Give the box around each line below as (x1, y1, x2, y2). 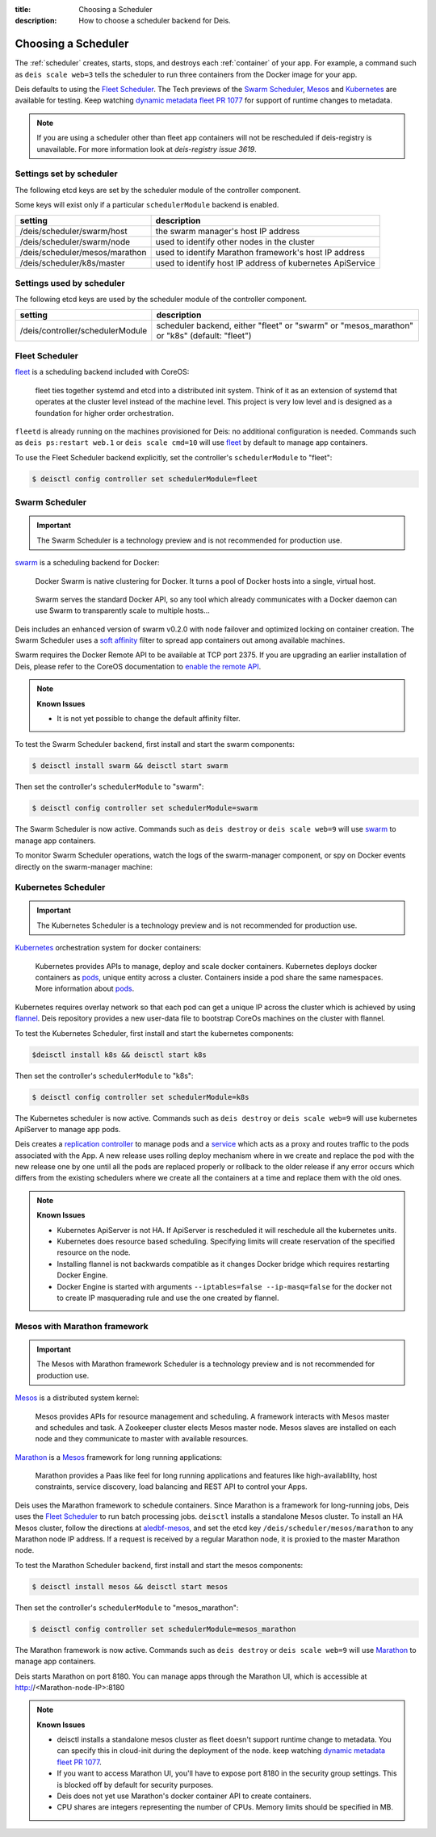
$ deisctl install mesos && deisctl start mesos (31, 1582, 228, 1591)
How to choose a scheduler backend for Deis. (78, 16, 231, 26)
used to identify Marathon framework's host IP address (155, 246, 365, 258)
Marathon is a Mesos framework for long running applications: (15, 1452, 222, 1462)
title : (15, 5, 31, 14)
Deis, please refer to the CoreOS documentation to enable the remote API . (15, 661, 262, 671)
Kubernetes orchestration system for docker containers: (15, 943, 202, 953)
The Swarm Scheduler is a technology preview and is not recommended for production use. (36, 535, 342, 545)
